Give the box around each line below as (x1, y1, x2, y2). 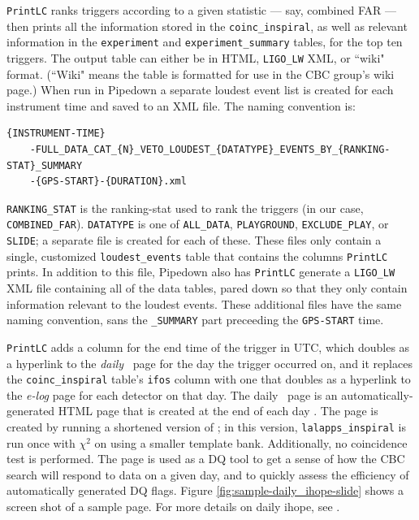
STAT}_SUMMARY (6, 159, 83, 171)
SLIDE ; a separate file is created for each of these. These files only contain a (6, 232, 382, 249)
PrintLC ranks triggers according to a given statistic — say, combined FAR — (6, 2, 396, 18)
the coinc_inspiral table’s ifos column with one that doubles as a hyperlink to (6, 370, 411, 388)
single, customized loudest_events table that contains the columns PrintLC (6, 247, 388, 264)
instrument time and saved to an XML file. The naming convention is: (6, 97, 356, 114)
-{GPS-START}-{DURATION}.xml (29, 175, 187, 188)
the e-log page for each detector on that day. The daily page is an (6, 386, 338, 403)
